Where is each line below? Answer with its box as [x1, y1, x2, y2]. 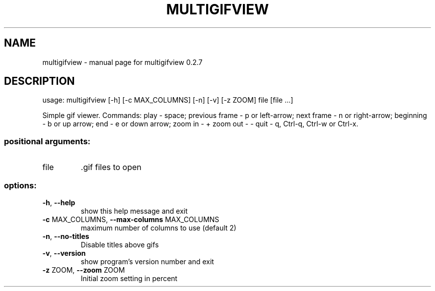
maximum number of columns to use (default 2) [80, 223, 236, 232]
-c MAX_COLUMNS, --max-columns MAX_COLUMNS [42, 215, 219, 224]
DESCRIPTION [4, 75, 75, 88]
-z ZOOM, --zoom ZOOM [42, 265, 125, 274]
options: [4, 180, 37, 190]
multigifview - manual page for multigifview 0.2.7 [42, 58, 203, 66]
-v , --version [42, 248, 86, 257]
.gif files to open [80, 162, 142, 173]
